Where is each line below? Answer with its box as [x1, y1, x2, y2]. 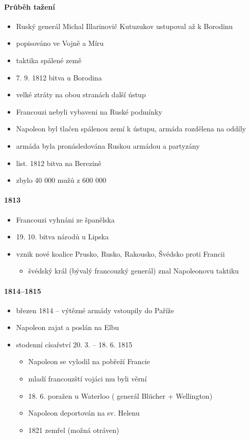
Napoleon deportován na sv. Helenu [28, 407, 140, 418]
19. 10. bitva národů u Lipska [16, 231, 109, 242]
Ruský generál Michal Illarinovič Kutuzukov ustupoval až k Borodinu [16, 20, 233, 31]
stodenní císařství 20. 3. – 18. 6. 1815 [16, 339, 133, 349]
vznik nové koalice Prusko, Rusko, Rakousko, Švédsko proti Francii [16, 248, 225, 259]
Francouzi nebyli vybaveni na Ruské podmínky [16, 106, 162, 117]
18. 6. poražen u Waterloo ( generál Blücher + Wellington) [28, 390, 213, 401]
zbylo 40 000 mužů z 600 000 [16, 175, 106, 185]
